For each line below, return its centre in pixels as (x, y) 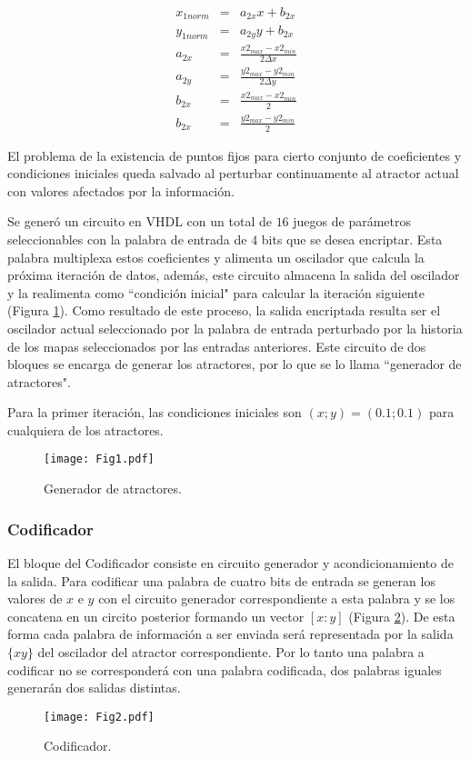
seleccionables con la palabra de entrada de (127, 239)
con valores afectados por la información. (121, 190)
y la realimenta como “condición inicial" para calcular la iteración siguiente (216, 292)
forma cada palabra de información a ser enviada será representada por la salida (230, 634)
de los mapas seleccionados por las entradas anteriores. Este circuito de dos (217, 346)
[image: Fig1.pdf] (99, 459)
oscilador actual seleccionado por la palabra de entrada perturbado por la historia (235, 328)
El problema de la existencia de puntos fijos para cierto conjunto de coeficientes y (235, 155)
